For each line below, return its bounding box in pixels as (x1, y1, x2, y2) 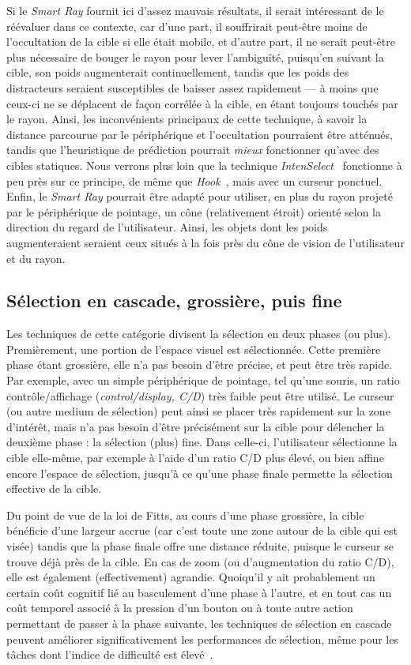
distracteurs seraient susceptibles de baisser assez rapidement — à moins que (6, 79, 379, 96)
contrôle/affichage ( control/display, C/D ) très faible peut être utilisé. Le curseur (6, 387, 394, 404)
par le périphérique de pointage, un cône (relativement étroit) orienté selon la (6, 203, 381, 220)
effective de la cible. (6, 480, 102, 497)
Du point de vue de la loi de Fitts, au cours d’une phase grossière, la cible (6, 506, 364, 523)
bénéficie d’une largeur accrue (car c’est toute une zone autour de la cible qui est (6, 522, 398, 539)
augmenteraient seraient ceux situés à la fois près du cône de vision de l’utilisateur (6, 234, 405, 250)
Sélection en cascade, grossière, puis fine (6, 288, 342, 313)
